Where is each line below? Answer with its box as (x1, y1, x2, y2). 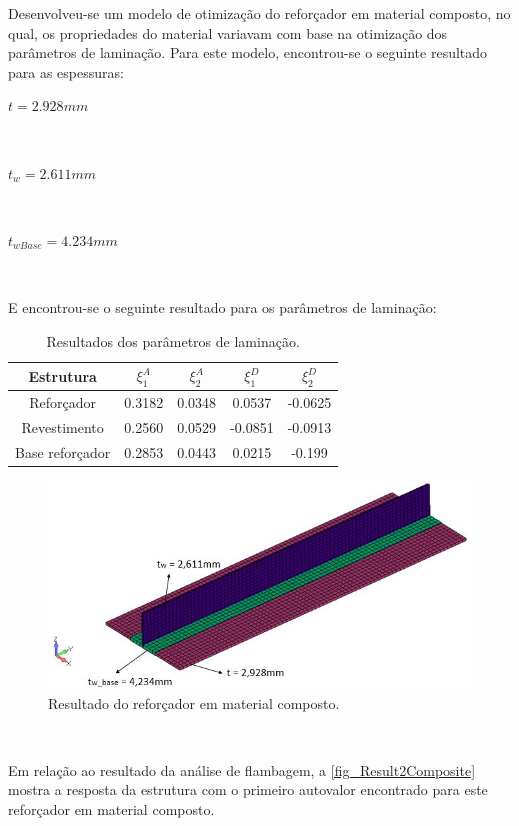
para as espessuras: (8, 61, 124, 82)
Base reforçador (15, 441, 111, 462)
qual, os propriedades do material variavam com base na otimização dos (8, 22, 448, 43)
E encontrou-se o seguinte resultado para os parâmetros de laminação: (8, 296, 437, 317)
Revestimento (21, 417, 104, 438)
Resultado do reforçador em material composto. (48, 692, 340, 713)
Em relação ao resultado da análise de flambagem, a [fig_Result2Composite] (8, 759, 476, 780)
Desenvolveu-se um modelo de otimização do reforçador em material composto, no (8, 3, 511, 23)
